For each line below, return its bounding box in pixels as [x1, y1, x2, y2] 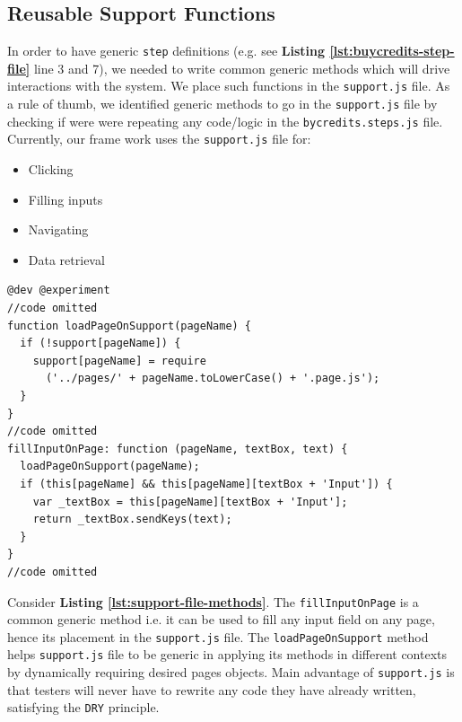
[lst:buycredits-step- [329, 41, 455, 60]
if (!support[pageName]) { [20, 337, 181, 350]
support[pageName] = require [32, 354, 206, 367]
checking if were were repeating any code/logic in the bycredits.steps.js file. [7, 111, 443, 130]
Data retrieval [28, 250, 105, 269]
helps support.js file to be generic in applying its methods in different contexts [7, 645, 448, 664]
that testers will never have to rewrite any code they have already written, [7, 680, 416, 699]
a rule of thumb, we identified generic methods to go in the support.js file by [7, 94, 438, 113]
